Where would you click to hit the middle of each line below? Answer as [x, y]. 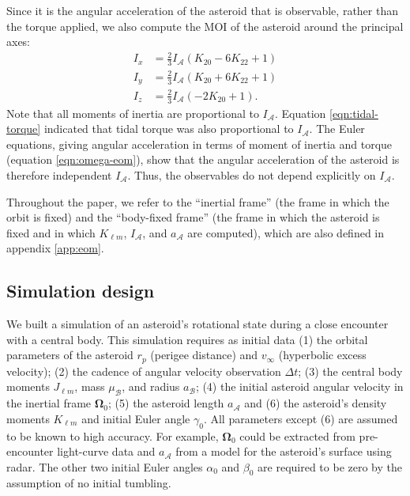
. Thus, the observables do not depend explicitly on [252, 174]
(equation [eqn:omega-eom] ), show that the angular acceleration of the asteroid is [203, 159]
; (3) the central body [350, 371]
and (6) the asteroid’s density [316, 403]
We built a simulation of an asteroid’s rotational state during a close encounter [197, 324]
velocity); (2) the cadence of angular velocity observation [144, 371]
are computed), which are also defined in [286, 232]
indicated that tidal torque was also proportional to [169, 129]
